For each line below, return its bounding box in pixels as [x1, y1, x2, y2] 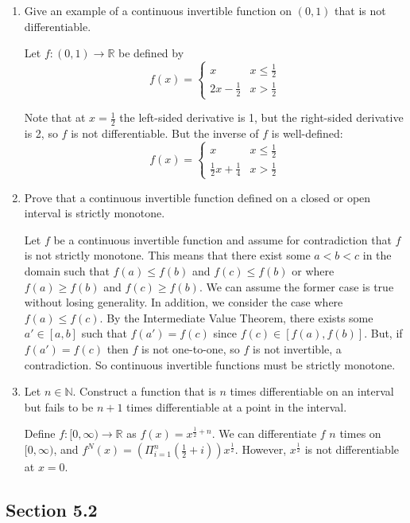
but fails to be [24, 398, 94, 415]
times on [339, 425, 381, 442]
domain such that [24, 263, 110, 279]
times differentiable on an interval [230, 383, 394, 400]
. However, [234, 441, 287, 458]
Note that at [24, 109, 86, 126]
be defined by [118, 45, 184, 61]
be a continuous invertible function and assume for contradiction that [53, 231, 392, 248]
